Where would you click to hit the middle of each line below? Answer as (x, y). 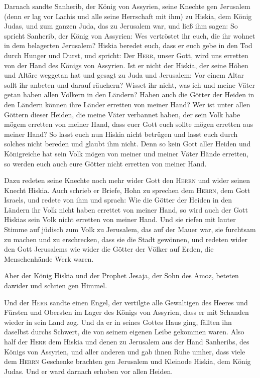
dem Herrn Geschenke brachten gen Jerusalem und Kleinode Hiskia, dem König (127, 361)
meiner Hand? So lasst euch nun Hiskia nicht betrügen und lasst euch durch (121, 134)
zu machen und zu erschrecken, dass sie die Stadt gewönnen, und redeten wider (126, 239)
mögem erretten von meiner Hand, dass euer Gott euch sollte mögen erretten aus (129, 124)
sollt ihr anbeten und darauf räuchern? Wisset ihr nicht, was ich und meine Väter (129, 84)
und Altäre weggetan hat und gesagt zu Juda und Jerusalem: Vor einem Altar (124, 75)
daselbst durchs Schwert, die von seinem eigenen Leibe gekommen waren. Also (124, 332)
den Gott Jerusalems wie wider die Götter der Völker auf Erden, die (109, 249)
